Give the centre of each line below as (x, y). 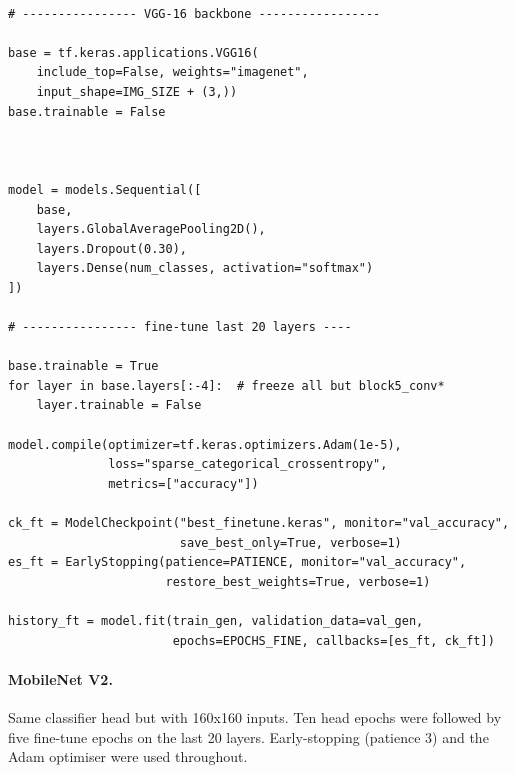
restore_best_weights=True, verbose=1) (298, 581)
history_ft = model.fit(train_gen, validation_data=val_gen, (216, 621)
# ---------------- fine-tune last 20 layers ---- (180, 327)
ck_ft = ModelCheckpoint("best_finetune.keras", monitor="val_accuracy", (259, 523)
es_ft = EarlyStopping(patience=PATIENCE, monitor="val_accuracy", (237, 562)
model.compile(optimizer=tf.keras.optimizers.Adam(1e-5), (205, 444)
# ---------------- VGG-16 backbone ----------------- (194, 13)
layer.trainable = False (119, 405)
